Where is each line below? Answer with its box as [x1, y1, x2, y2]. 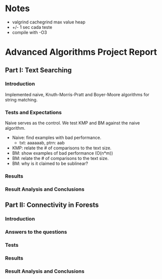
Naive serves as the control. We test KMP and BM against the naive [5, 120, 140, 126]
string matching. [5, 97, 38, 102]
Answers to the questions [5, 229, 67, 236]
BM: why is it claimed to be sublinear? [12, 160, 89, 166]
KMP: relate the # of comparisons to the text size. [12, 145, 112, 151]
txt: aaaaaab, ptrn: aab [19, 140, 65, 146]
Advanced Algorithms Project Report [5, 47, 157, 58]
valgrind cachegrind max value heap [12, 19, 86, 25]
